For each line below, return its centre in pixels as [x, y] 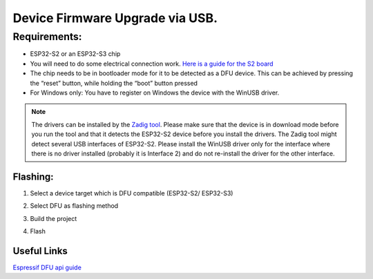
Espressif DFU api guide [47, 267]
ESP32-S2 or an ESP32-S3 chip [75, 54]
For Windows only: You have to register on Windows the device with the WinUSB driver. [155, 93]
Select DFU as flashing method [74, 206]
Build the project [54, 218]
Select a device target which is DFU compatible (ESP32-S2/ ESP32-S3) [132, 193]
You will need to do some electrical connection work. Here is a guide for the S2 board [152, 64]
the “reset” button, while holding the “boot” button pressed [114, 83]
